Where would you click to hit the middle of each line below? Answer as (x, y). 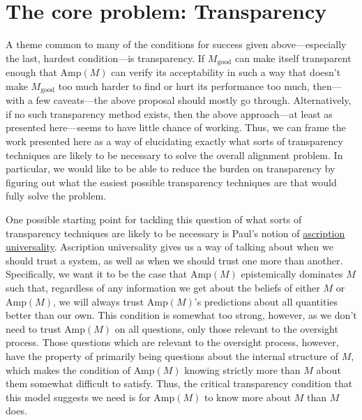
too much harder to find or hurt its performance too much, (184, 85)
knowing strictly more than (242, 369)
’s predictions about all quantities (266, 301)
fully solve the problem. (56, 196)
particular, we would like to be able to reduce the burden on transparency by (171, 168)
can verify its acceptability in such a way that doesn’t (226, 72)
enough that (31, 72)
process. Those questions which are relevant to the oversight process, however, (172, 342)
